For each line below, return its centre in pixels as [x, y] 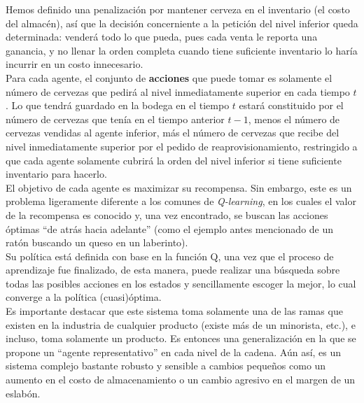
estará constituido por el [291, 105]
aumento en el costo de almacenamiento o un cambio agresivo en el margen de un [181, 380]
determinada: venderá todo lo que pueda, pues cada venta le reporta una [162, 37]
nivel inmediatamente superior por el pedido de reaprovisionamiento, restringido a [182, 146]
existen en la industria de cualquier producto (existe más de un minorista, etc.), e [181, 324]
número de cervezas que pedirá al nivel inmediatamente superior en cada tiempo [178, 91]
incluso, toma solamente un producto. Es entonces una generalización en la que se [181, 338]
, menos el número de [294, 119]
